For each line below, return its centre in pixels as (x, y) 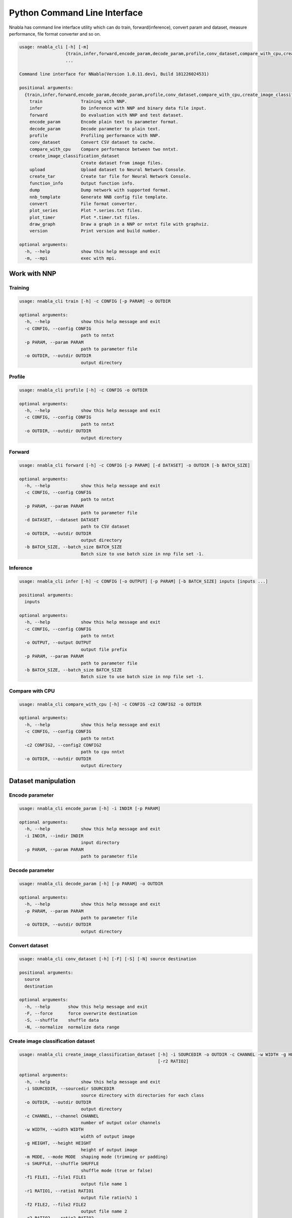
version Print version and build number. (95, 231)
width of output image (108, 1136)
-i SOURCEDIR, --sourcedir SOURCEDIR (69, 1088)
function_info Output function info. (82, 183)
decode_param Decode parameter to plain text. (95, 129)
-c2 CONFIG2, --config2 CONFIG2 (63, 745)
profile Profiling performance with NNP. (95, 136)
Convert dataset (29, 946)
